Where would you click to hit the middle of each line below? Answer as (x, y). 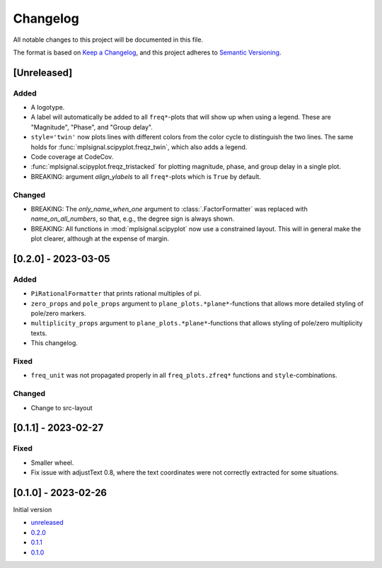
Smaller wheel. (52, 463)
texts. (39, 333)
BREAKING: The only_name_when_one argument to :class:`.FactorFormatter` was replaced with (169, 209)
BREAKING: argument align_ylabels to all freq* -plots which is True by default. (146, 176)
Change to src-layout (62, 407)
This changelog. (54, 343)
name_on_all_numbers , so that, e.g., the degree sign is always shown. (133, 219)
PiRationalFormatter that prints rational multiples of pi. (116, 294)
